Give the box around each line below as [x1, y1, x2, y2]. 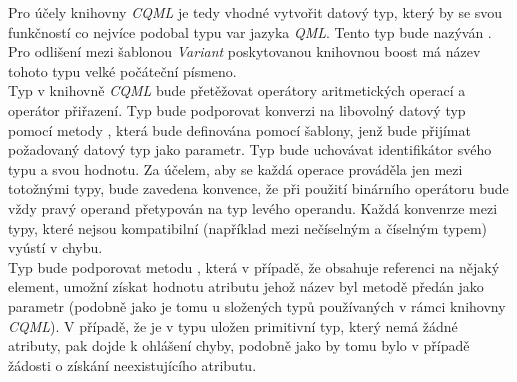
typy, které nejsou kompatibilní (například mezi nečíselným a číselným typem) [8, 217, 488, 238]
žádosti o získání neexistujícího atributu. [8, 354, 257, 375]
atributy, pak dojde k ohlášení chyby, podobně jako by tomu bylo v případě [8, 335, 470, 356]
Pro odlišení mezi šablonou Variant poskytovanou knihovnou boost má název [8, 41, 481, 62]
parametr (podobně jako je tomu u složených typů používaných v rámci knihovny [8, 295, 506, 316]
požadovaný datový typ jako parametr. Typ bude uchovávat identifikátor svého [8, 139, 492, 160]
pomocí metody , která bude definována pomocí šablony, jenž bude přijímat [8, 119, 471, 140]
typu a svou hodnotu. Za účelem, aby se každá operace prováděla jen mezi [8, 158, 463, 179]
